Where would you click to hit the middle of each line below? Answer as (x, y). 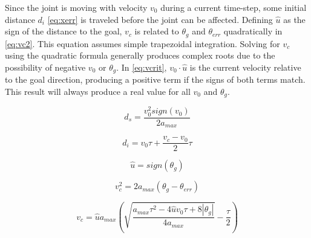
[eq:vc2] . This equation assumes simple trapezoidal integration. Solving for (142, 43)
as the (294, 19)
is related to (157, 31)
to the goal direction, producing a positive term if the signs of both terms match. (155, 79)
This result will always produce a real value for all (98, 91)
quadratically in (253, 31)
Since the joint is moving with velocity (76, 7)
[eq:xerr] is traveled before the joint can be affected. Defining (160, 19)
